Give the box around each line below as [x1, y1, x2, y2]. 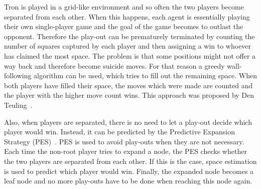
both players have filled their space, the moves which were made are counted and [4, 80, 253, 90]
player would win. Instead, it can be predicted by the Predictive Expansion [4, 126, 235, 137]
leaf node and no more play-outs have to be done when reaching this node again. [4, 175, 252, 186]
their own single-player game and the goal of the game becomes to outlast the [4, 21, 243, 32]
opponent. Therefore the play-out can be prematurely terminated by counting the [4, 31, 255, 41]
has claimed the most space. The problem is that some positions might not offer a [4, 50, 256, 61]
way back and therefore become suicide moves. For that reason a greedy [4, 60, 225, 71]
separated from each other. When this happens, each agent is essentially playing [4, 11, 250, 22]
